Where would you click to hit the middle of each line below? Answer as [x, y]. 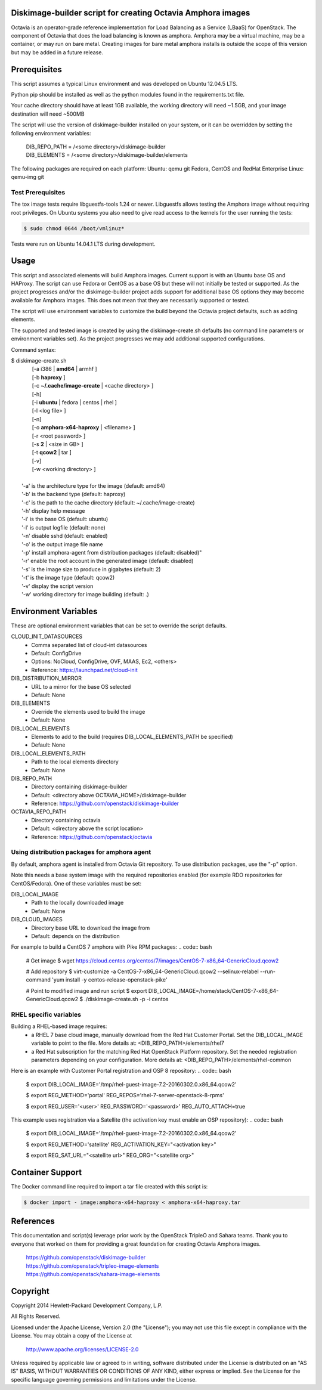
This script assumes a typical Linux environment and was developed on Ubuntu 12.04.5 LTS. [124, 83]
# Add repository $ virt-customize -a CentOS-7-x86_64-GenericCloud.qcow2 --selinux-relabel [142, 971]
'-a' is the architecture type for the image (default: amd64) [93, 485]
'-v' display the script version [58, 586]
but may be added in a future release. [57, 52]
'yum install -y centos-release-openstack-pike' [109, 980]
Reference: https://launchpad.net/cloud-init [85, 670]
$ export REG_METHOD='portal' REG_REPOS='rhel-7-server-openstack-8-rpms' [125, 1095]
